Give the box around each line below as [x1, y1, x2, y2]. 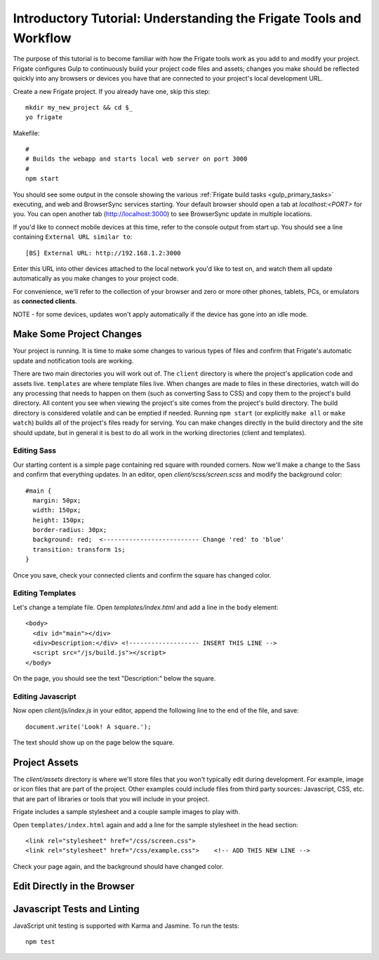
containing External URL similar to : [13, 232, 133, 241]
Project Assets [13, 756, 79, 768]
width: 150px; [32, 506, 81, 514]
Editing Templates [13, 588, 77, 598]
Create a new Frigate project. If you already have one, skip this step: [13, 87, 211, 95]
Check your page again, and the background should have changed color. [13, 862, 224, 870]
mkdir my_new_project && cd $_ [25, 103, 133, 112]
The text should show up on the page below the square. [13, 738, 175, 747]
